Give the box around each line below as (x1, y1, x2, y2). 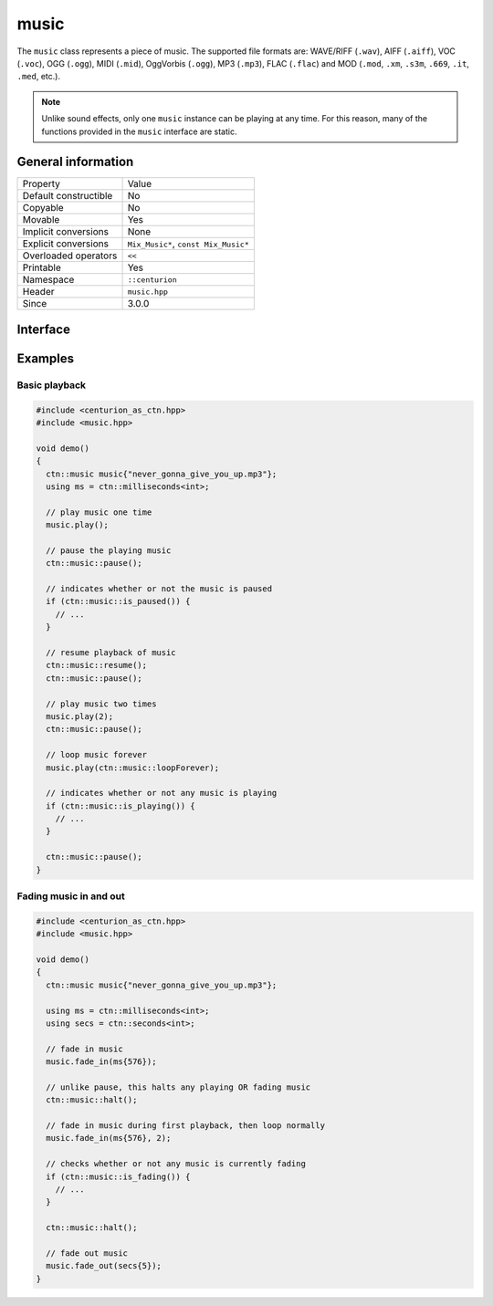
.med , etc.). (16, 71, 61, 82)
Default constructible (22, 190, 113, 203)
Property (22, 178, 61, 191)
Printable (22, 261, 61, 274)
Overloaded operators (22, 249, 118, 262)
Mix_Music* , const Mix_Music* (127, 237, 250, 250)
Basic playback (16, 379, 87, 392)
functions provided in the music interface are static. (41, 126, 237, 137)
